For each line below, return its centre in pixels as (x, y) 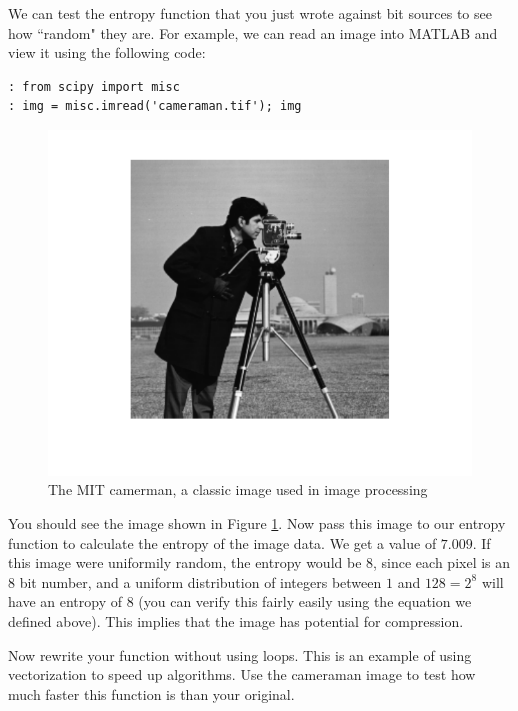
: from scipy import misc (94, 86)
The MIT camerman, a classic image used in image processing (238, 489)
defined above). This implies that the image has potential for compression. (236, 621)
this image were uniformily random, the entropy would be (185, 562)
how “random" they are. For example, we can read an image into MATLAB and (253, 32)
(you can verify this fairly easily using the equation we (305, 601)
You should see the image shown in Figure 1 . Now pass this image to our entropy (257, 523)
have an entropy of (65, 601)
